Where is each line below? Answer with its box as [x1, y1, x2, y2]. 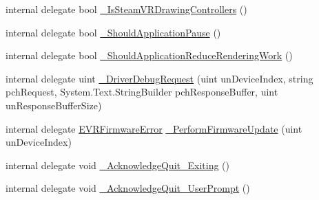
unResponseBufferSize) [6, 98, 102, 112]
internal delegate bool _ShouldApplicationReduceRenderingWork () [6, 48, 293, 63]
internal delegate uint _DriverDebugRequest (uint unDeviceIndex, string [6, 71, 313, 85]
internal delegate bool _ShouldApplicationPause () [6, 25, 221, 39]
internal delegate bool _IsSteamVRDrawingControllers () [6, 2, 247, 16]
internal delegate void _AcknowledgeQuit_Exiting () [6, 157, 229, 172]
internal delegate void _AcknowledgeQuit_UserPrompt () [6, 181, 250, 195]
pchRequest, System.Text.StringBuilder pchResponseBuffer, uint [6, 85, 278, 99]
